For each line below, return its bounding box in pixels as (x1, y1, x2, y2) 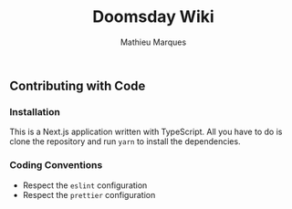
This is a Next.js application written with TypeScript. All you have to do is (9, 126, 283, 138)
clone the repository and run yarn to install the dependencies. (9, 136, 241, 147)
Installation (9, 105, 61, 118)
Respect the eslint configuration (22, 180, 148, 191)
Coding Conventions (9, 159, 103, 172)
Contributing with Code (9, 78, 146, 93)
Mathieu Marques (120, 37, 187, 47)
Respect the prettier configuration (22, 189, 156, 200)
